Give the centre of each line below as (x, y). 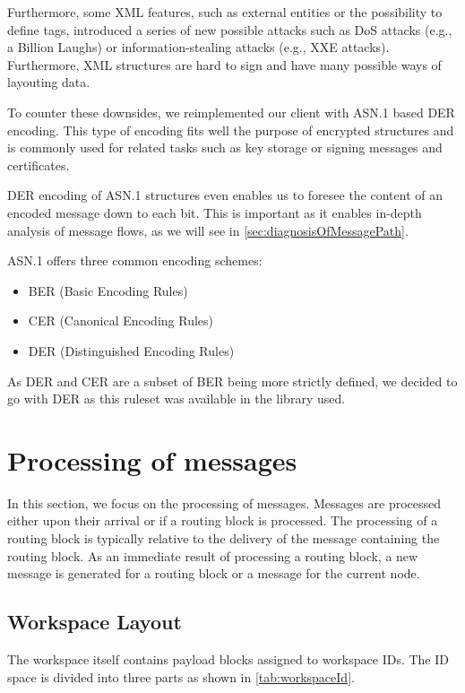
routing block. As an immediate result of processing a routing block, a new (213, 555)
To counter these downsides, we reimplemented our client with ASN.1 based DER (231, 112)
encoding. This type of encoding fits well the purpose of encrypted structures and (231, 130)
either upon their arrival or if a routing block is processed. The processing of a (223, 520)
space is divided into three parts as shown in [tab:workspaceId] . (181, 676)
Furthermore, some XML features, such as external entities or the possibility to (225, 12)
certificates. (39, 165)
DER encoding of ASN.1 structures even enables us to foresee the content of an (225, 195)
